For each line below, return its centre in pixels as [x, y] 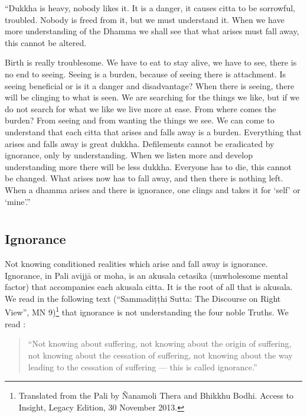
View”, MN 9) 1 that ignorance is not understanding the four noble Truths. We [147, 311]
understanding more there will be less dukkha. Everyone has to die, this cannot [148, 166]
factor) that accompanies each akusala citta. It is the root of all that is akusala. [149, 287]
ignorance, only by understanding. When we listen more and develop [129, 155]
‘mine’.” [18, 201]
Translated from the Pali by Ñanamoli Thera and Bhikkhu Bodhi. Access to [156, 395]
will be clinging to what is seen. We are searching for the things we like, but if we [152, 97]
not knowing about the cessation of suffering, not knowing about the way [160, 355]
